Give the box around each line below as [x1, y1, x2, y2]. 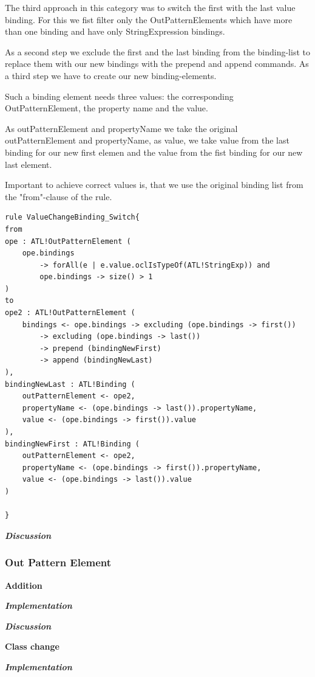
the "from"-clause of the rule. [5, 190, 112, 203]
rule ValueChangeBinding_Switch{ [5, 213, 140, 222]
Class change [5, 640, 59, 653]
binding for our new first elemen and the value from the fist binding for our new [5, 145, 303, 158]
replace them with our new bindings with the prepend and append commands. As [5, 57, 309, 70]
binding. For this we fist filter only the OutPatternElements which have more [5, 13, 293, 26]
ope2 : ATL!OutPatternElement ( [5, 308, 135, 318]
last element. [5, 158, 52, 170]
